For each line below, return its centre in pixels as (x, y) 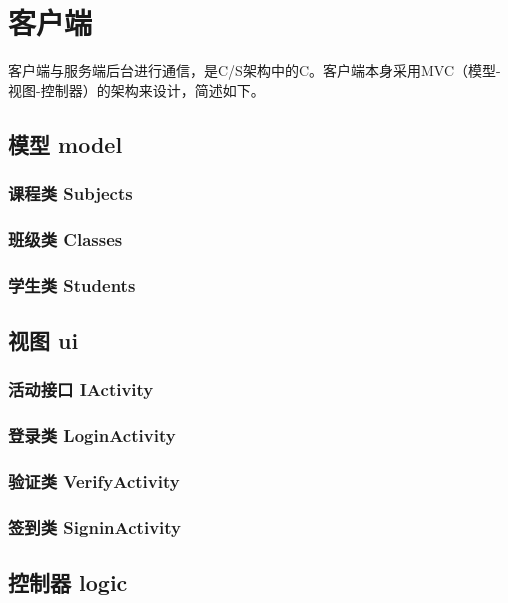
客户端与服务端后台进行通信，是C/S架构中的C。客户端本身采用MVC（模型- (254, 70)
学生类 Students (72, 284)
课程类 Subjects (70, 193)
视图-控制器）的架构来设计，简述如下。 (136, 89)
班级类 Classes (65, 238)
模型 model (65, 143)
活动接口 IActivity (81, 389)
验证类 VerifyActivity (94, 481)
